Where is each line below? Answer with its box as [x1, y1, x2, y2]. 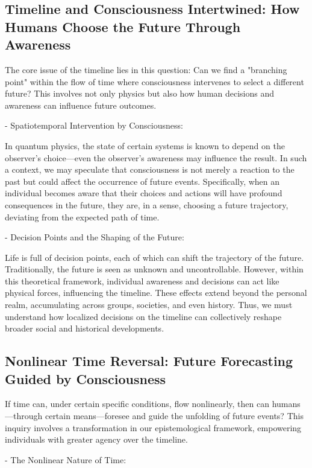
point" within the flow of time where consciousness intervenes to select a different [5, 75, 304, 88]
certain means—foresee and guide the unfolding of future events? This [45, 409, 304, 422]
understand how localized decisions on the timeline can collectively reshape [5, 310, 282, 322]
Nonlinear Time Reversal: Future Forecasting [5, 351, 293, 370]
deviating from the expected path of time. [5, 210, 160, 223]
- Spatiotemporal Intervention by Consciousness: [5, 119, 183, 132]
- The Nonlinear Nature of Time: [5, 453, 126, 466]
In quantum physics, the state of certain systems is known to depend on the [5, 139, 285, 152]
